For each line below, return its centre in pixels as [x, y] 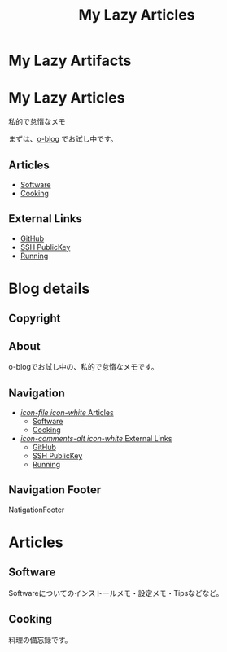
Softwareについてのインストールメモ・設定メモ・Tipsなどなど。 [116, 593]
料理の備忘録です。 [40, 640]
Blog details [49, 289]
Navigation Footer [55, 490]
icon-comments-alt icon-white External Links [96, 438]
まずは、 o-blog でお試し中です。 [63, 139]
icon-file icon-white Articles [67, 412]
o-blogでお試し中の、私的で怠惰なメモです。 [83, 367]
